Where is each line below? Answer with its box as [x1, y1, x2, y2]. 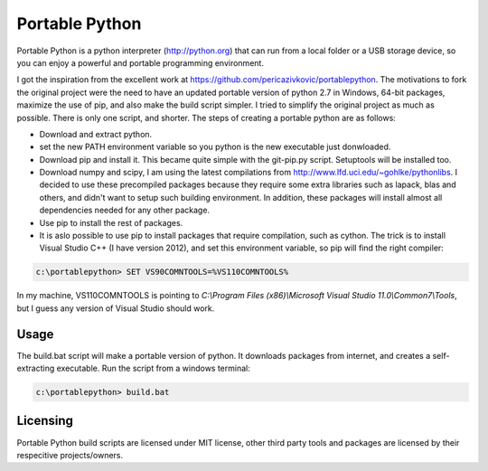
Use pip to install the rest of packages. [39, 217, 183, 228]
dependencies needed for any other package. [39, 204, 211, 216]
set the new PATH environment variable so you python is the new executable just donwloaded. [39, 141, 391, 153]
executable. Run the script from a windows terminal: [56, 363, 250, 374]
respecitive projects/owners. [16, 449, 124, 460]
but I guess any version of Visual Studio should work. [16, 303, 215, 314]
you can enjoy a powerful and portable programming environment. [16, 57, 264, 68]
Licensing [16, 413, 74, 429]
